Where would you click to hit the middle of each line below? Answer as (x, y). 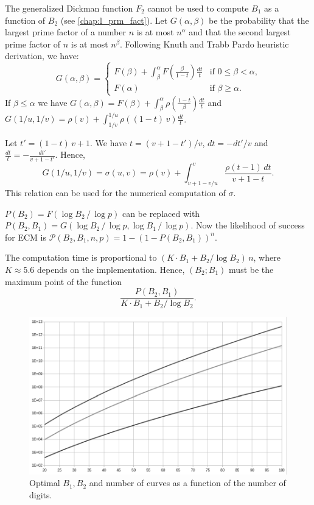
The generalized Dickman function (69, 8)
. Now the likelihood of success (248, 225)
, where (267, 257)
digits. (41, 494)
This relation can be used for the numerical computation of (115, 193)
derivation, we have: (42, 56)
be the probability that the (259, 20)
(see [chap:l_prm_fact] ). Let (114, 20)
